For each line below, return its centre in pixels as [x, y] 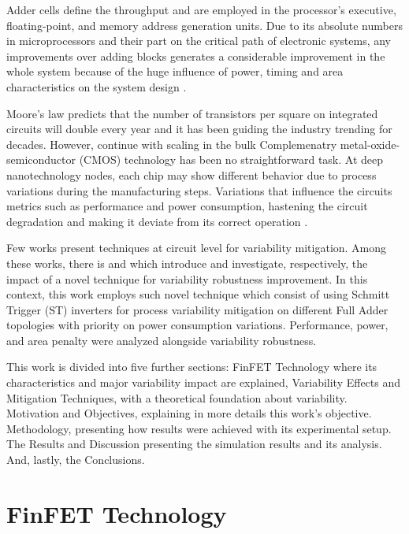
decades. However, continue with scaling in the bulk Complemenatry [172, 144]
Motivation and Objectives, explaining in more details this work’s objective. [189, 413]
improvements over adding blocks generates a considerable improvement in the [196, 56]
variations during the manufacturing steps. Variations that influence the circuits [199, 190]
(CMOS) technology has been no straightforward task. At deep [231, 159]
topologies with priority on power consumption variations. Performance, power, [197, 325]
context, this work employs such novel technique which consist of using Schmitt [198, 294]
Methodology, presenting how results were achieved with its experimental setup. [199, 428]
